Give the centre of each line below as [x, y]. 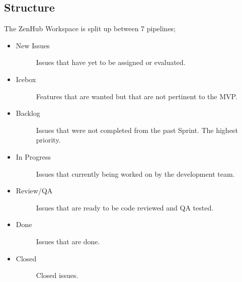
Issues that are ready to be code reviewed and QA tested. [125, 207]
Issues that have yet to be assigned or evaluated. [111, 62]
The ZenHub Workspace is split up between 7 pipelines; [90, 28]
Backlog [28, 113]
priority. [48, 140]
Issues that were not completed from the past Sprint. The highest [137, 130]
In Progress [33, 156]
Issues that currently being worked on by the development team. [135, 173]
